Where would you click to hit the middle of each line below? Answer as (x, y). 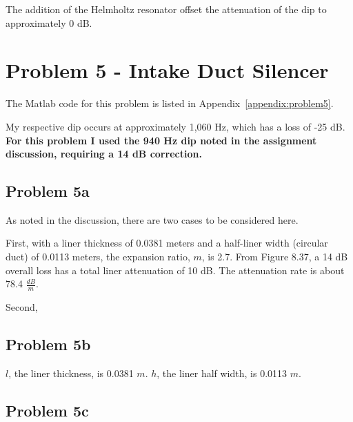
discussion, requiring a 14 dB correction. (104, 154)
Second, (22, 307)
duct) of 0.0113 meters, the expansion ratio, (98, 257)
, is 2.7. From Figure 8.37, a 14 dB (275, 257)
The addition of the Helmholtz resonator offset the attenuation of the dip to (166, 9)
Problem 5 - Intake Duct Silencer (167, 70)
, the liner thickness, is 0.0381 (71, 373)
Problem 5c (47, 410)
